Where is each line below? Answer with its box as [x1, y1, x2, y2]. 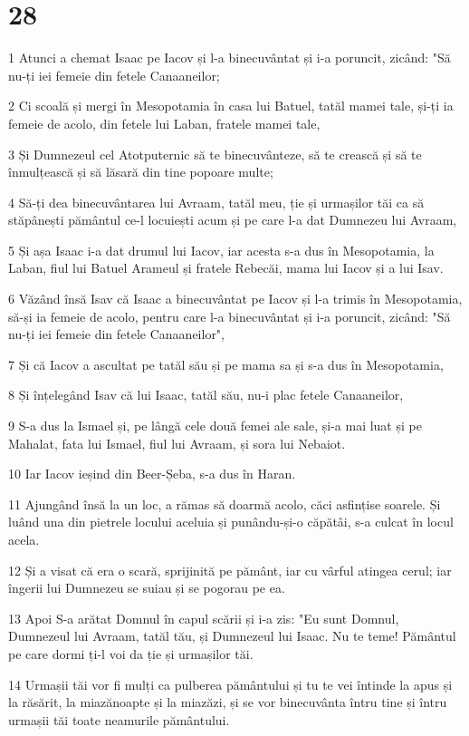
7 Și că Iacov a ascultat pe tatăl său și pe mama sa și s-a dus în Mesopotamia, [8, 354, 444, 373]
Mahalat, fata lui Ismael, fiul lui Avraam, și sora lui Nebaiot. [8, 433, 346, 452]
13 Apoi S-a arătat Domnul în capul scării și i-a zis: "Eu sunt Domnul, [8, 608, 399, 627]
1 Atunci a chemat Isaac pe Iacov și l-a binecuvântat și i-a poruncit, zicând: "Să [8, 48, 451, 67]
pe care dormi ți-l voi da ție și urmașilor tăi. [8, 644, 254, 663]
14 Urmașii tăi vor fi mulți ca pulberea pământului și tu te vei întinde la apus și [8, 674, 453, 693]
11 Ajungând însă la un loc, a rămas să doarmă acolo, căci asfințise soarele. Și [8, 494, 441, 513]
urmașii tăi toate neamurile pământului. [8, 710, 230, 729]
